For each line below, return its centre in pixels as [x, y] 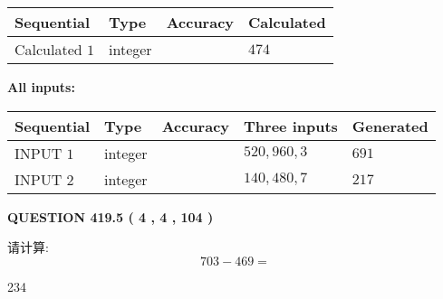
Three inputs [291, 126]
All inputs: [41, 87]
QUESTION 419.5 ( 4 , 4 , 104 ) [111, 216]
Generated [390, 126]
